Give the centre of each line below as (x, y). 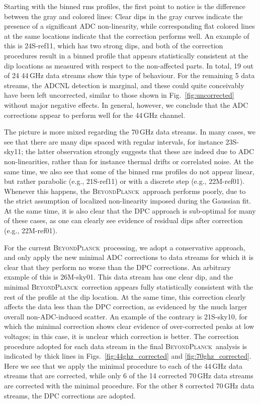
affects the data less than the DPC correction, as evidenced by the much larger (126, 307)
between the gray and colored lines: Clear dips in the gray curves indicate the (123, 16)
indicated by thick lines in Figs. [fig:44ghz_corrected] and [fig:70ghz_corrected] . (128, 356)
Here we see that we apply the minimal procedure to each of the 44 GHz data (123, 365)
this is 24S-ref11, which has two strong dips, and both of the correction (114, 46)
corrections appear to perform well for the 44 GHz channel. (95, 115)
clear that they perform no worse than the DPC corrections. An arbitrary (117, 267)
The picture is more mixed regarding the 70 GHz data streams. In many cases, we (130, 132)
